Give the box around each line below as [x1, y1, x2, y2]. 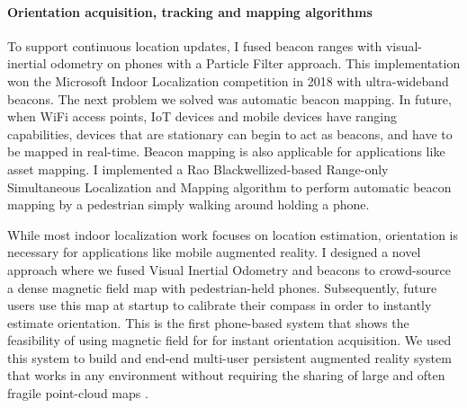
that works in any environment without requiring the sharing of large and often [7, 366, 445, 385]
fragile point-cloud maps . [7, 384, 148, 403]
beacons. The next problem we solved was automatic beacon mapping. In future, [7, 89, 452, 108]
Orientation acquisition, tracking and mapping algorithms [7, 2, 373, 21]
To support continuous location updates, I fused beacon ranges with [7, 36, 382, 55]
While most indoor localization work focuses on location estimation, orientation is [7, 225, 459, 244]
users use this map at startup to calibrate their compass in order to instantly [7, 296, 432, 315]
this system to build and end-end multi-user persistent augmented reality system [7, 348, 452, 367]
